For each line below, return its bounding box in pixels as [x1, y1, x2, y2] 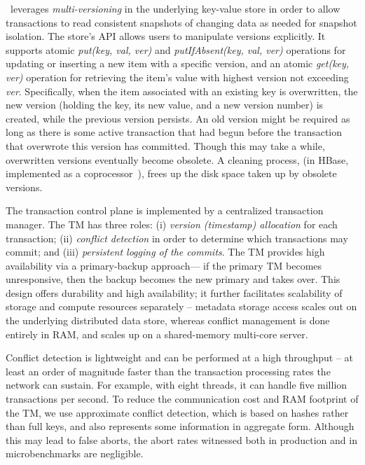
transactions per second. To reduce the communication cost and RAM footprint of [6, 391, 359, 406]
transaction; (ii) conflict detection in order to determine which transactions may [6, 230, 348, 245]
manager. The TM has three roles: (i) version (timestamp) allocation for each [6, 216, 338, 231]
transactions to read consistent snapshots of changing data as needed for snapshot [6, 15, 357, 29]
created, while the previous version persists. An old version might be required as [6, 111, 350, 125]
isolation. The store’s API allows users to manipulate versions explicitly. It [6, 29, 326, 43]
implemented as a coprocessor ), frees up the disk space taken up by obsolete [6, 166, 337, 181]
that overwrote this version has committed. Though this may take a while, [6, 138, 325, 153]
